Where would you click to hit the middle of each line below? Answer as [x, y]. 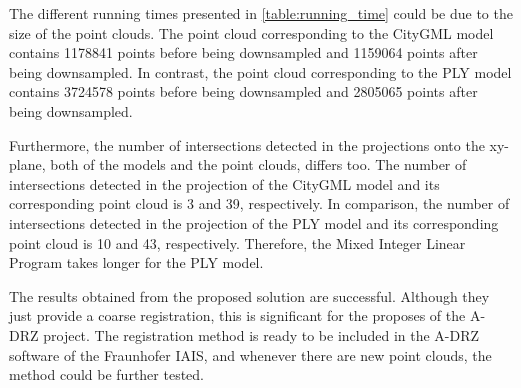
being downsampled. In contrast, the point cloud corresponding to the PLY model [260, 71]
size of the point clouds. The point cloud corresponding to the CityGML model [251, 32]
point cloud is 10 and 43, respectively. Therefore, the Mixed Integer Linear [237, 242]
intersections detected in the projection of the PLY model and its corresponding [254, 222]
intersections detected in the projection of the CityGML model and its [224, 183]
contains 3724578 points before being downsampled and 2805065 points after [243, 91]
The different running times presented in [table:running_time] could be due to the [261, 13]
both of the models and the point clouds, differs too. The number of [258, 164]
